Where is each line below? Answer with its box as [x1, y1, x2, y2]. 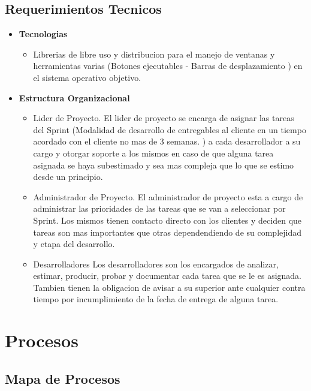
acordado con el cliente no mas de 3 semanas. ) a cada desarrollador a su [33, 135, 301, 148]
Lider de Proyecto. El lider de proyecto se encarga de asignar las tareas [33, 112, 294, 124]
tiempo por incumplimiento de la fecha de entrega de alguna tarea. [33, 293, 279, 305]
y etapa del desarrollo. [33, 237, 115, 250]
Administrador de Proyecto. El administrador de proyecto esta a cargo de [33, 190, 303, 203]
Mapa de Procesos [5, 369, 120, 387]
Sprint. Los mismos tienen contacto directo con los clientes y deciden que [33, 213, 302, 226]
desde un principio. [33, 170, 103, 183]
